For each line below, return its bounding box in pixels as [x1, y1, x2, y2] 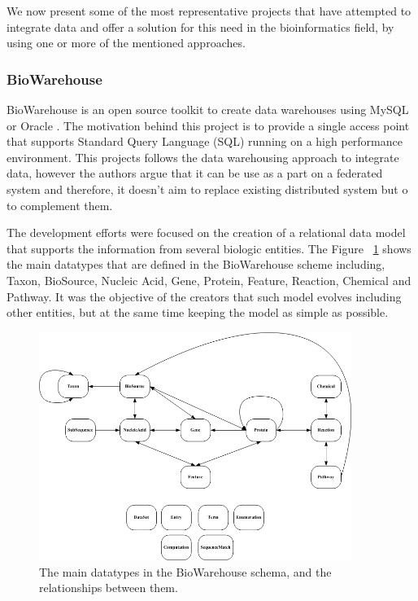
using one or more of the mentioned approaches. [7, 34, 246, 51]
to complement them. [7, 196, 113, 213]
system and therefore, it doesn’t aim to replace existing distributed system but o [7, 180, 408, 197]
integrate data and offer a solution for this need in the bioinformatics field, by [7, 18, 394, 35]
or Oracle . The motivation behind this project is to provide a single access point [7, 116, 410, 134]
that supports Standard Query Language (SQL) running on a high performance [7, 133, 403, 150]
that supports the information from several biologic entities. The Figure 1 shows [7, 239, 411, 257]
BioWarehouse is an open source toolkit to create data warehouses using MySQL [7, 101, 409, 117]
